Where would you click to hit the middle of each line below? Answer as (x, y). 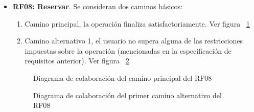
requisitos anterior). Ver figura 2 (77, 61)
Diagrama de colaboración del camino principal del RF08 (122, 77)
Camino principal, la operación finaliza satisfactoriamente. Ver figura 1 (137, 23)
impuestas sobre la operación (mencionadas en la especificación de (128, 50)
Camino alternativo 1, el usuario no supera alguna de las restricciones (134, 41)
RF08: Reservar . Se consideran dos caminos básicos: (97, 6)
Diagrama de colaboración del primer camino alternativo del (127, 95)
